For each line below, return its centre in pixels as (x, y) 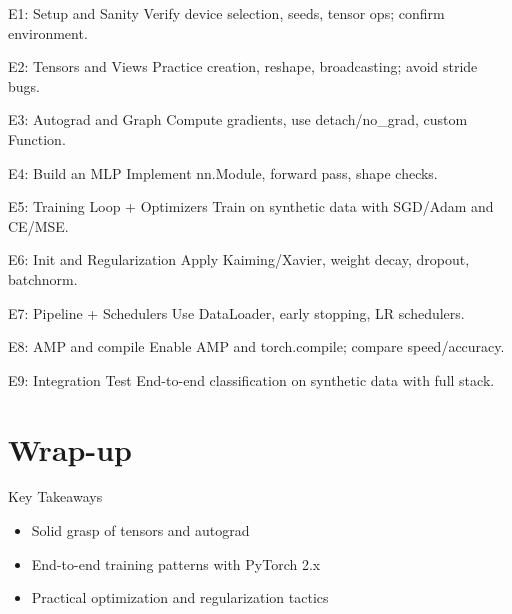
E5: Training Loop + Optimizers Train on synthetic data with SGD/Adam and (251, 206)
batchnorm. (43, 278)
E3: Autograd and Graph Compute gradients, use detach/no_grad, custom (238, 119)
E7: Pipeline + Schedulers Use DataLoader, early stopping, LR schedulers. (236, 312)
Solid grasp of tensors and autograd (140, 530)
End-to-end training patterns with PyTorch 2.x (176, 563)
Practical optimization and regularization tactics (180, 597)
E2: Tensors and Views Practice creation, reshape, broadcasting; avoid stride (243, 66)
